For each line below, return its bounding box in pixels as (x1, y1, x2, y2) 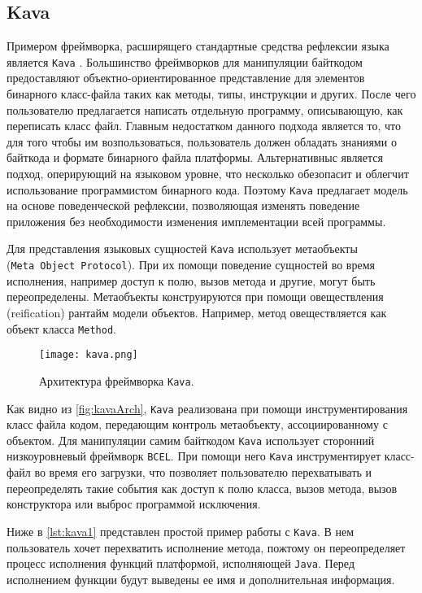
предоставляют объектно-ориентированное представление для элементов (7, 69, 365, 86)
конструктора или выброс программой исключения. (7, 495, 261, 512)
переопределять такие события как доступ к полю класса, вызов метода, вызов (7, 479, 398, 496)
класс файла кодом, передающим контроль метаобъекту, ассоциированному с (7, 416, 388, 433)
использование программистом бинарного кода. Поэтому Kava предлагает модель (7, 181, 408, 198)
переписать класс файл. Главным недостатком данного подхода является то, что (7, 117, 402, 134)
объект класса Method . (7, 320, 116, 337)
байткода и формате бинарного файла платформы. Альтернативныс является (7, 149, 383, 166)
